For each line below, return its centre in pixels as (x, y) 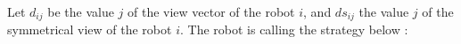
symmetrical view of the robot (90, 29)
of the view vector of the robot (211, 11)
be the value (81, 11)
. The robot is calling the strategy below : (294, 29)
